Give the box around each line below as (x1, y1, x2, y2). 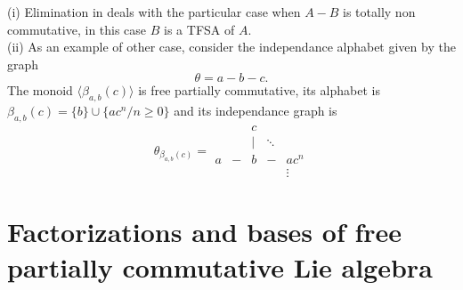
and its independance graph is (174, 101, 337, 120)
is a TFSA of (164, 20, 235, 38)
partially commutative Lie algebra (7, 248, 433, 285)
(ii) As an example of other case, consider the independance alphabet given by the (7, 37, 456, 56)
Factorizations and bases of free (7, 213, 402, 250)
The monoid (7, 81, 73, 100)
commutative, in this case (7, 20, 147, 38)
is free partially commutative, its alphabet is (138, 81, 380, 100)
